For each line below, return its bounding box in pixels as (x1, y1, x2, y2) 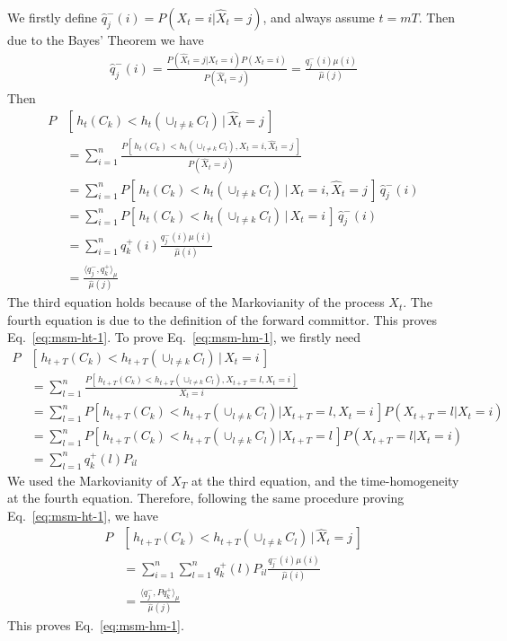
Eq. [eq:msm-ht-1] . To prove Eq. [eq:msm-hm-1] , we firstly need (7, 328, 361, 347)
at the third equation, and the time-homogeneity (191, 470, 459, 489)
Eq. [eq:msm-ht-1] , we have (7, 505, 158, 524)
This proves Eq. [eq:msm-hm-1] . (7, 616, 184, 635)
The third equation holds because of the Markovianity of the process (7, 293, 385, 312)
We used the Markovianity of (7, 470, 167, 489)
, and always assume (262, 8, 375, 26)
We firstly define (7, 8, 98, 26)
